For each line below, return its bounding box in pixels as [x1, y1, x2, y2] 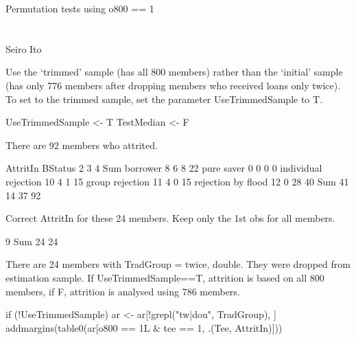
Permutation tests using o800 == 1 [5, 1, 154, 15]
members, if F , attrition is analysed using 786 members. [5, 284, 240, 298]
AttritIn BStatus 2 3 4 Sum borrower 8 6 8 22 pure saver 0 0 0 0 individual [5, 161, 322, 175]
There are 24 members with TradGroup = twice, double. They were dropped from [5, 257, 351, 271]
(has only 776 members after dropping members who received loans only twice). [5, 78, 341, 92]
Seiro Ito [5, 41, 42, 56]
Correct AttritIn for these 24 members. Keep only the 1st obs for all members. [5, 211, 335, 225]
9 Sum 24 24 [5, 234, 58, 248]
